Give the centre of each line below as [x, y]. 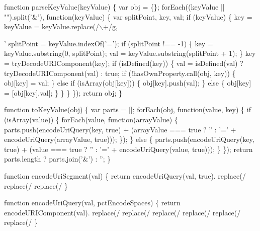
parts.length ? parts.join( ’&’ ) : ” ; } [58, 159]
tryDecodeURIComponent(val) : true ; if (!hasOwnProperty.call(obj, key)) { [120, 73]
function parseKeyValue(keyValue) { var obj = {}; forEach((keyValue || [114, 7]
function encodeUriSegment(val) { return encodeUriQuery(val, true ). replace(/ [125, 175]
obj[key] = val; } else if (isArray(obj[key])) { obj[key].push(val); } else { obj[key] [128, 83]
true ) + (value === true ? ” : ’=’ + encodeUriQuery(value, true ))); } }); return [128, 149]
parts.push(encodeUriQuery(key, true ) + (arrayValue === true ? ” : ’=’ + [120, 129]
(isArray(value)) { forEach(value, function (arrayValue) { [91, 119]
